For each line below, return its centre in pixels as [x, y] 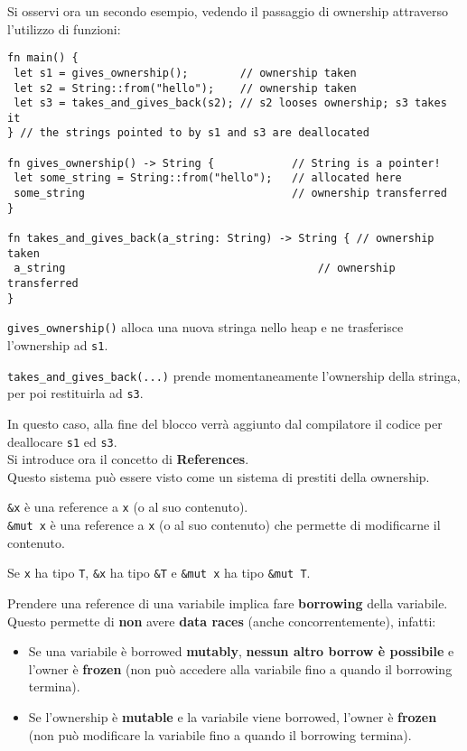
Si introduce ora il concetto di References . [128, 459]
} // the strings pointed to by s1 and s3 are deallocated [188, 133]
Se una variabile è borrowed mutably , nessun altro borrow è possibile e [241, 651]
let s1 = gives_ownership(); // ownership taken [185, 73]
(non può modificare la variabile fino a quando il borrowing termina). [220, 734]
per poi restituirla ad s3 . [75, 393]
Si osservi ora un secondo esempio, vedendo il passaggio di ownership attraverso [228, 11]
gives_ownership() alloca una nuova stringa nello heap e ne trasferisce [205, 327]
